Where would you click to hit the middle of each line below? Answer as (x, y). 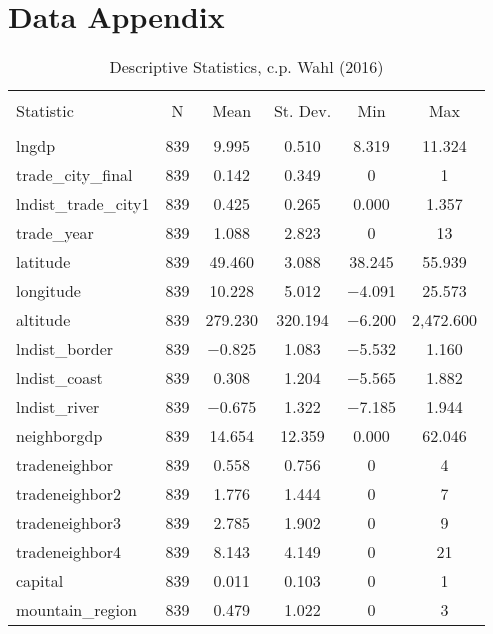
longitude (48, 291)
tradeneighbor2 (69, 494)
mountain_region (76, 610)
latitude (43, 262)
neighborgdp (59, 436)
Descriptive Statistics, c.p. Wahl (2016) (246, 67)
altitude (43, 320)
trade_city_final (74, 175)
